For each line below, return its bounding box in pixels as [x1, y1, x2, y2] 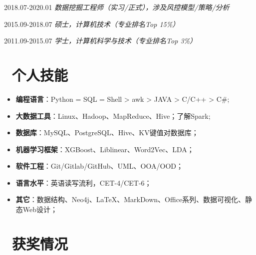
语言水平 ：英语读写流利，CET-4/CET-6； [15, 177, 152, 188]
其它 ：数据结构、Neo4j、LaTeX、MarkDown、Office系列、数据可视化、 [15, 194, 246, 205]
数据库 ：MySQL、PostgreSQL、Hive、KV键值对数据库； [15, 127, 199, 138]
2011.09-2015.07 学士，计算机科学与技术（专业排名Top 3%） [4, 35, 197, 46]
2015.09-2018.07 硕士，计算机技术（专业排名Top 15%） [4, 18, 180, 29]
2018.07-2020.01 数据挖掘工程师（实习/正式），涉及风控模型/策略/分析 [4, 2, 230, 12]
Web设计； [22, 204, 58, 215]
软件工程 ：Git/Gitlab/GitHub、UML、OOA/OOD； [15, 161, 183, 171]
